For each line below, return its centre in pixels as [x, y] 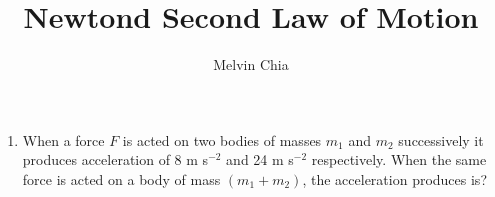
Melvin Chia [251, 64]
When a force [63, 139]
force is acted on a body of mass [121, 178]
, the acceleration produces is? [394, 178]
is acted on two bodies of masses [222, 139]
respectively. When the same [399, 159]
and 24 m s [260, 159]
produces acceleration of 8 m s [115, 159]
